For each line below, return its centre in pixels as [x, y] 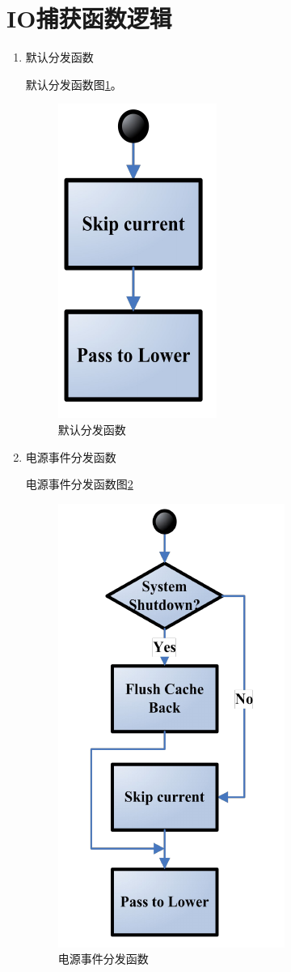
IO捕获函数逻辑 [89, 18]
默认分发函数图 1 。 [74, 84]
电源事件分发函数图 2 [79, 484]
